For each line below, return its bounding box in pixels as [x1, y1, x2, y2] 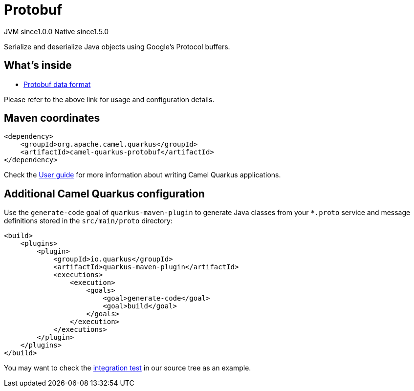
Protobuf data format [23, 80, 91, 88]
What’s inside [4, 59, 72, 72]
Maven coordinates [4, 112, 100, 125]
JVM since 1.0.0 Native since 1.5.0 [4, 27, 109, 36]
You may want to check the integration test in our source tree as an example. [4, 364, 251, 372]
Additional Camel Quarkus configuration [4, 187, 205, 200]
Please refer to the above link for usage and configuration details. [4, 95, 215, 104]
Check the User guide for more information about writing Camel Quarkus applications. [4, 171, 281, 179]
